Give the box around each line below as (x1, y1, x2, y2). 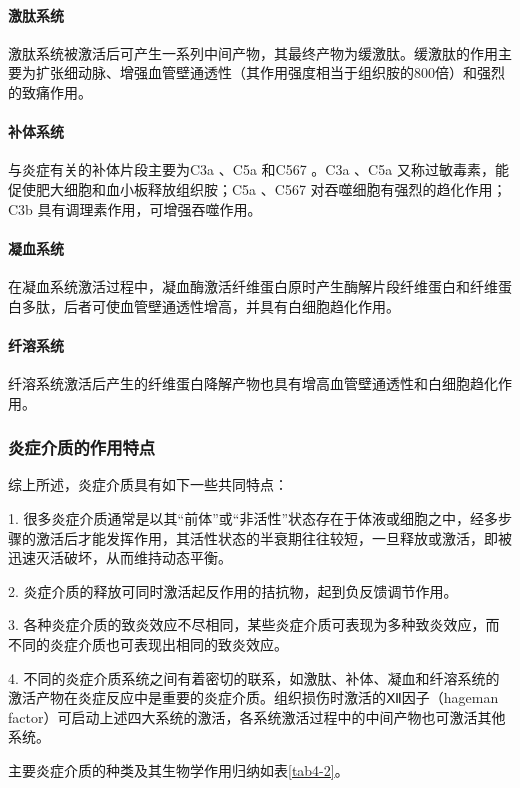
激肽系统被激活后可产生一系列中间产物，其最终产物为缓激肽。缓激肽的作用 (8, 42, 498, 63)
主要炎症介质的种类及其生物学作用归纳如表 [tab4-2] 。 (8, 759, 349, 780)
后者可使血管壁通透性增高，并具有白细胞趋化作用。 (63, 295, 400, 316)
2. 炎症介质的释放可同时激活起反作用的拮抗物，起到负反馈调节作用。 (8, 580, 458, 601)
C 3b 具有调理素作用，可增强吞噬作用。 (8, 198, 262, 219)
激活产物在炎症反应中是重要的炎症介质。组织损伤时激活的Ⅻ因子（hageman (8, 687, 499, 708)
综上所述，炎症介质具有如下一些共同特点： (8, 474, 288, 495)
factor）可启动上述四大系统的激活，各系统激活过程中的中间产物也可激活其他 (8, 706, 506, 727)
